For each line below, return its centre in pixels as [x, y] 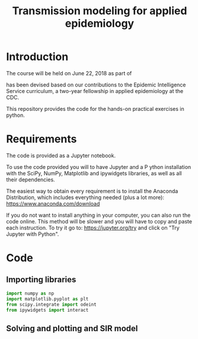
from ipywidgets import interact [47, 310]
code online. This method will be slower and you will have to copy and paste [99, 221]
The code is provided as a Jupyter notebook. [61, 155]
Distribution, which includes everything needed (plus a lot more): [85, 197]
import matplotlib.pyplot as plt [47, 299]
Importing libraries [41, 280]
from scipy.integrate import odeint [51, 304]
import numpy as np [30, 293]
